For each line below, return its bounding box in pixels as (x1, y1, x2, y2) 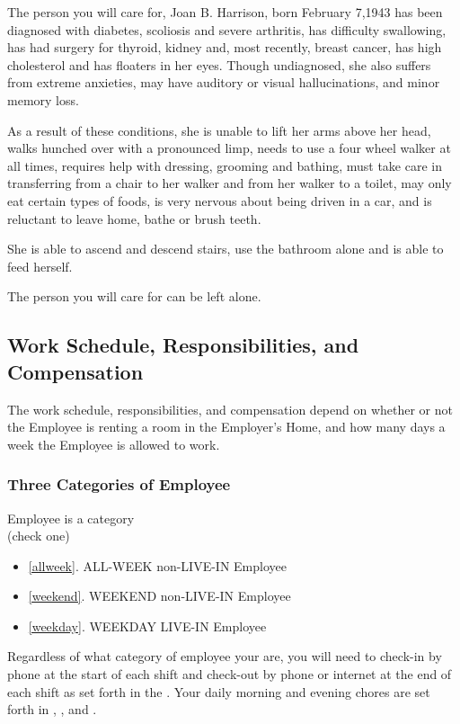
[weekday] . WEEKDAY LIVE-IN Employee (28, 616, 267, 635)
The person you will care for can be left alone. (7, 287, 261, 306)
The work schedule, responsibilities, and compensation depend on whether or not (7, 399, 454, 418)
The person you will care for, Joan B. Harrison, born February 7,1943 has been (7, 3, 443, 21)
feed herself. (7, 256, 73, 275)
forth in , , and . (7, 700, 97, 719)
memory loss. (7, 90, 79, 109)
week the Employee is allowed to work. (7, 434, 220, 453)
